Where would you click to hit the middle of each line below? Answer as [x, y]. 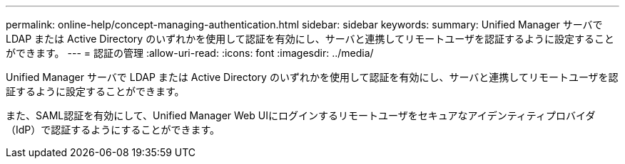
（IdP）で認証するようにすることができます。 [113, 130]
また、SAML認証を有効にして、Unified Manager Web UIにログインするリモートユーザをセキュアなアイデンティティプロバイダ [301, 115]
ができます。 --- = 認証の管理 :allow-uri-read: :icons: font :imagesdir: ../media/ [190, 53]
